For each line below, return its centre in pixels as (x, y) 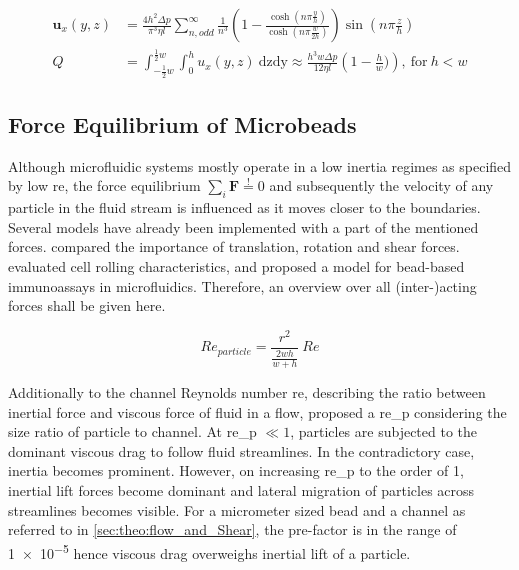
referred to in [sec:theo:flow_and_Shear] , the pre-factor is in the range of (232, 529)
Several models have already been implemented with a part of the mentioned (243, 226)
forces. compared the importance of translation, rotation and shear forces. (234, 246)
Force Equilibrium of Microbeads (182, 123)
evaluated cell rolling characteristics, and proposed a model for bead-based (236, 265)
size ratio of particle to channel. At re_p (132, 431)
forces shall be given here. (87, 305)
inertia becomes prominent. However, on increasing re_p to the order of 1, (236, 470)
